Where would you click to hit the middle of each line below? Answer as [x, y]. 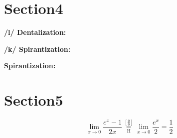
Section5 [34, 100]
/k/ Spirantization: [37, 49]
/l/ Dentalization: [35, 32]
